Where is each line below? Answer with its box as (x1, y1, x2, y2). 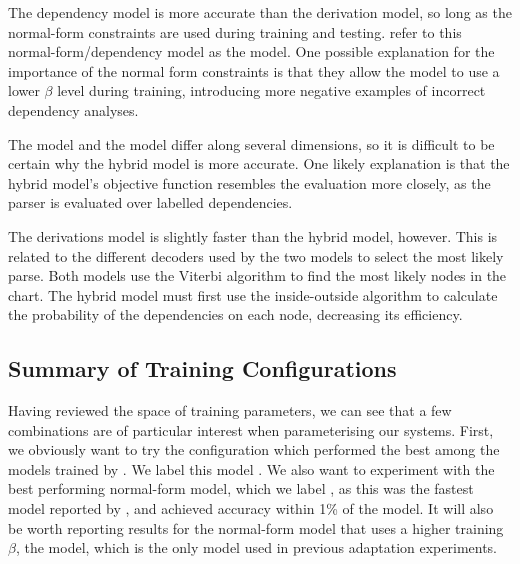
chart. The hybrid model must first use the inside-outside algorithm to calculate (8, 284, 498, 305)
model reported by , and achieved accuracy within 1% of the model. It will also (8, 498, 494, 519)
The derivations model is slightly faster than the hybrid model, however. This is (8, 225, 498, 246)
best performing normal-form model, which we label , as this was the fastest (8, 478, 474, 499)
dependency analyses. (8, 99, 139, 120)
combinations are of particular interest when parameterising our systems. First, (8, 419, 494, 440)
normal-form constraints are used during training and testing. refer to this (8, 21, 462, 42)
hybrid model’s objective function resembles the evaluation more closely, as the (8, 172, 491, 193)
